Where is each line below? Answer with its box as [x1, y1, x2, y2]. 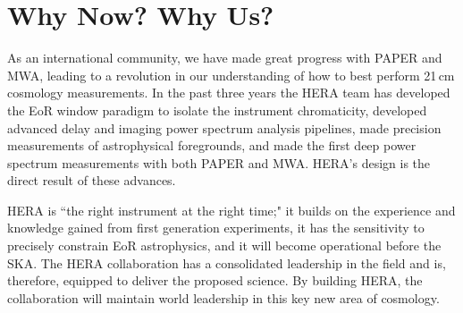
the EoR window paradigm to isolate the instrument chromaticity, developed [7, 100, 427, 119]
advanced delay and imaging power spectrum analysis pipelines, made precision [7, 118, 442, 137]
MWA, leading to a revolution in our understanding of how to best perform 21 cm [7, 65, 455, 84]
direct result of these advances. [7, 171, 176, 190]
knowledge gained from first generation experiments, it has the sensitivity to [7, 218, 425, 237]
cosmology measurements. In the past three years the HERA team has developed [7, 83, 450, 102]
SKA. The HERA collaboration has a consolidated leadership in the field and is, [7, 253, 446, 272]
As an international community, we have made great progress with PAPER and [7, 48, 442, 67]
